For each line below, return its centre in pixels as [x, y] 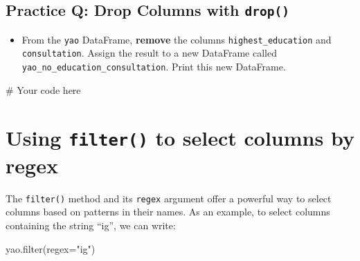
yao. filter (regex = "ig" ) [51, 248]
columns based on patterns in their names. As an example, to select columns [168, 212]
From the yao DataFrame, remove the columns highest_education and [177, 39]
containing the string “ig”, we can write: [91, 225]
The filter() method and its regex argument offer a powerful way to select [169, 198]
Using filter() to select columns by [180, 137]
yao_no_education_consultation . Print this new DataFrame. [154, 67]
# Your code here [43, 89]
